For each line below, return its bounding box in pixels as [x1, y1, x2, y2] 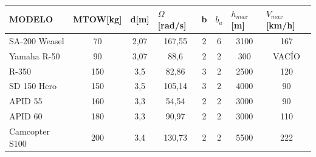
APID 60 [9, 110, 43, 122]
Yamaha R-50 [9, 49, 60, 62]
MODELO [9, 13, 53, 25]
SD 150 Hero [9, 79, 57, 92]
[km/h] [266, 19, 295, 32]
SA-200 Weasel [9, 34, 64, 47]
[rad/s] [157, 19, 187, 32]
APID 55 [9, 95, 43, 107]
